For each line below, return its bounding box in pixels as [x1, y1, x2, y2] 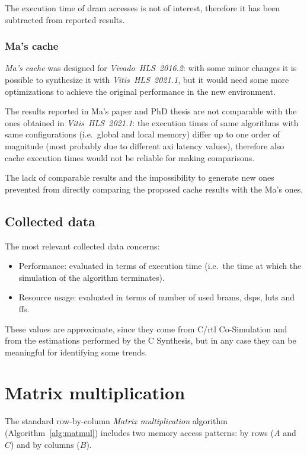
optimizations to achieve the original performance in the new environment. [5, 85, 276, 97]
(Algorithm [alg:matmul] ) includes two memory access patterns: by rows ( [5, 427, 274, 439]
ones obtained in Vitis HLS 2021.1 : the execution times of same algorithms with [5, 116, 299, 129]
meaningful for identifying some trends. [5, 345, 148, 358]
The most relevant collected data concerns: [5, 239, 160, 252]
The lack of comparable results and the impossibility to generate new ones [5, 171, 274, 184]
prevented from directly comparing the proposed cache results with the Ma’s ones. [5, 182, 303, 195]
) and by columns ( [11, 438, 80, 450]
